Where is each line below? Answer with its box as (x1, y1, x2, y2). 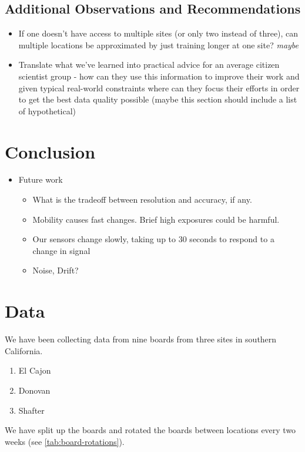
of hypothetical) (18, 104, 76, 117)
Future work (18, 173, 63, 186)
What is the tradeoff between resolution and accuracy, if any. (32, 193, 252, 206)
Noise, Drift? (32, 264, 79, 276)
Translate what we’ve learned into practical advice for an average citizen (18, 58, 280, 71)
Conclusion (5, 139, 96, 163)
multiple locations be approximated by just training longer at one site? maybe (18, 38, 299, 51)
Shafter (18, 404, 45, 416)
